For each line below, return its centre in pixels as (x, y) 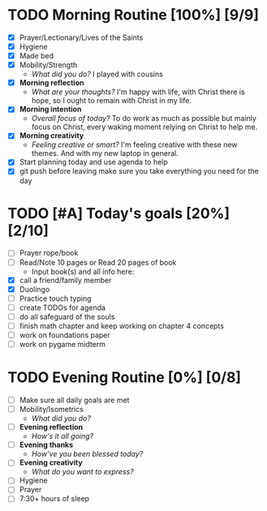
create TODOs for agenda (62, 307)
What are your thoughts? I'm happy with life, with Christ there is (138, 92)
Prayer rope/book (49, 253)
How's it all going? (62, 436)
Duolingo (34, 289)
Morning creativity (52, 136)
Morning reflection (52, 83)
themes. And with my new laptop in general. (105, 154)
